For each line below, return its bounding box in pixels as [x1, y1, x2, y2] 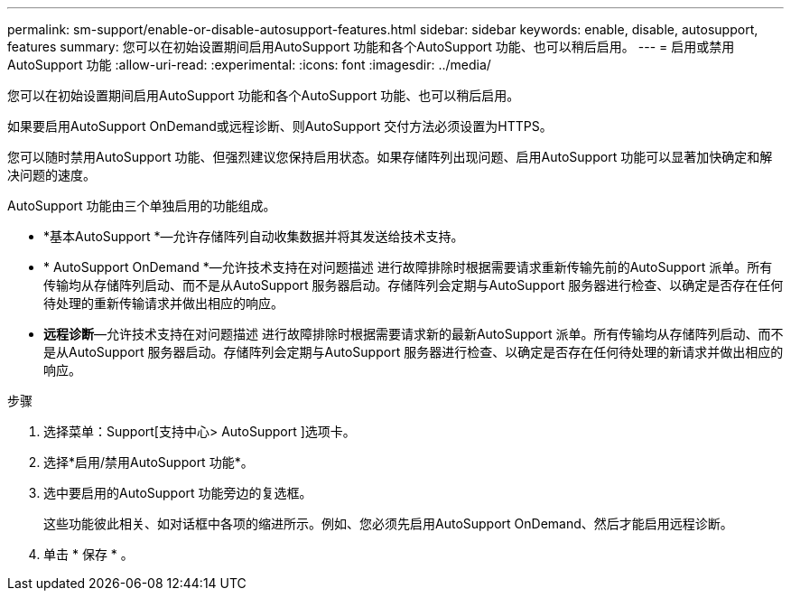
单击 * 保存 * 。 [43, 547, 134, 562]
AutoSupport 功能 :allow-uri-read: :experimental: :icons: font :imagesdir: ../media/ [7, 57, 491, 72]
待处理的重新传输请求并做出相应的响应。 [43, 295, 284, 311]
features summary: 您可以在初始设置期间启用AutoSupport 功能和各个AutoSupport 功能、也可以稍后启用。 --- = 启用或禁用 [7, 39, 735, 54]
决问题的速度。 [7, 167, 96, 182]
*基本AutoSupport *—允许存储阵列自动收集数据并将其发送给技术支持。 [43, 229, 464, 244]
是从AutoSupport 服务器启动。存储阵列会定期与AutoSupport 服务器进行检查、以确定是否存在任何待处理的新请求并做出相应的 [43, 344, 784, 360]
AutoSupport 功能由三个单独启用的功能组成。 [7, 198, 276, 213]
